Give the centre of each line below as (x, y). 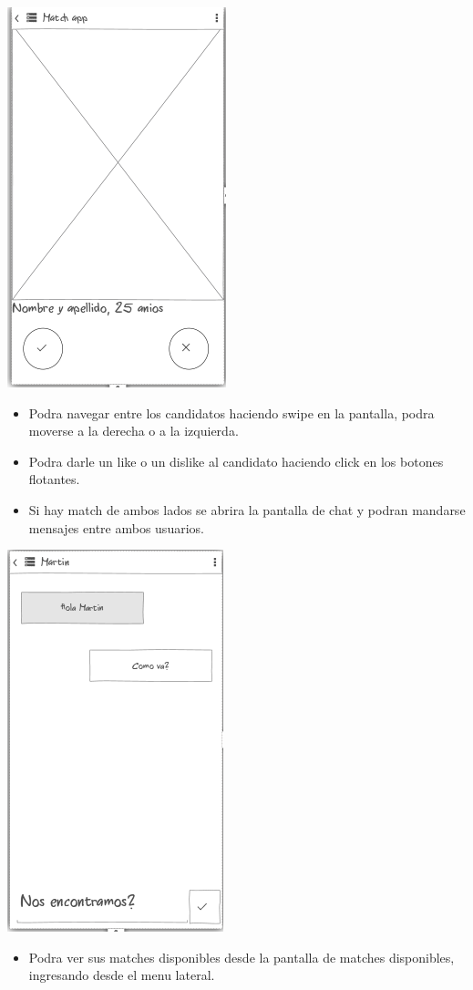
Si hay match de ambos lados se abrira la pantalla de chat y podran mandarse (247, 509)
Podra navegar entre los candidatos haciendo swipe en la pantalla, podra (231, 412)
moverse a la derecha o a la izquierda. (134, 431)
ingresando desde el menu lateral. (122, 975)
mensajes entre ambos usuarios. (116, 527)
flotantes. (54, 479)
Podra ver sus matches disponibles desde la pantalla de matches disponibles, (242, 957)
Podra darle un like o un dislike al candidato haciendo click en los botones (236, 461)
